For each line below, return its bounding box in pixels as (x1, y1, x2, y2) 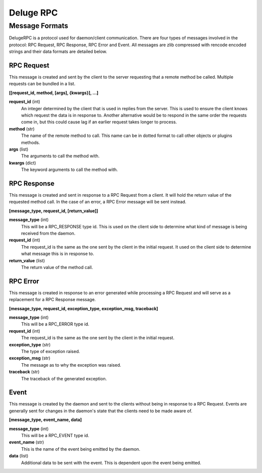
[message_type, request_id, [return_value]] (9, 208, 98, 214)
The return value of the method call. (21, 264, 93, 270)
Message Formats (9, 21, 68, 30)
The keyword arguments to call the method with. (21, 167, 118, 172)
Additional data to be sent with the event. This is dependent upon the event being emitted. (21, 459, 201, 466)
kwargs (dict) (9, 160, 36, 166)
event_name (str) (9, 439, 44, 445)
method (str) (9, 126, 35, 132)
